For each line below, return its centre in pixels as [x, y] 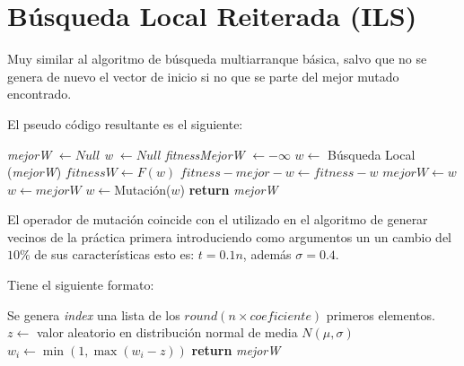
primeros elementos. [381, 314]
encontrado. [39, 94]
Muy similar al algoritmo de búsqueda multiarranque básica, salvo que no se [217, 59]
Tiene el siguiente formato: [81, 285]
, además [267, 254]
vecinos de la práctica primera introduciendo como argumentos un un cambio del [230, 236]
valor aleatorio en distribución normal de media [167, 332]
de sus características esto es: [114, 254]
